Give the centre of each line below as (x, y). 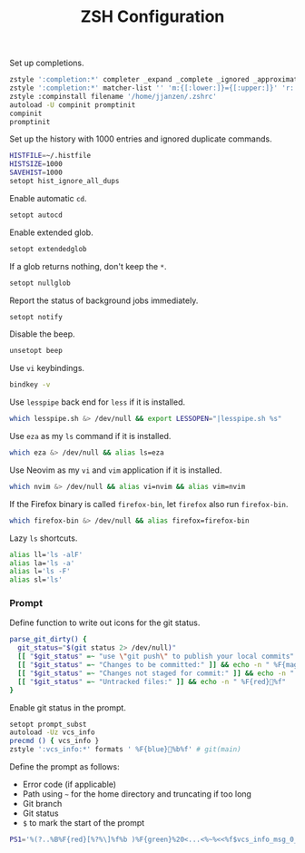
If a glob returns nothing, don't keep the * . (88, 266)
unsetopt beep (36, 351)
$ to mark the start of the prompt (84, 823)
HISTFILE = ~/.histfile (50, 156)
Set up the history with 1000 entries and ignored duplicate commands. (141, 139)
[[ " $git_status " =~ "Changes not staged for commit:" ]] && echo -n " (156, 673)
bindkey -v (30, 385)
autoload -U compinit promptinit (73, 105)
